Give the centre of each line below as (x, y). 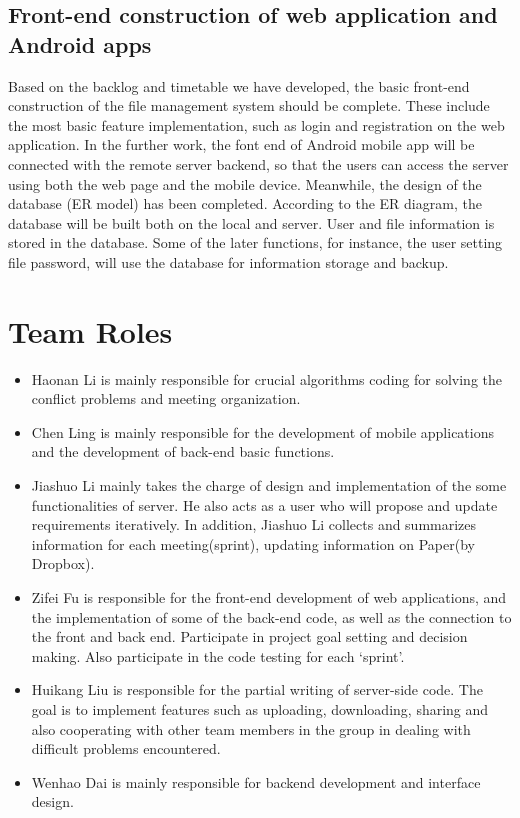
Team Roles (90, 330)
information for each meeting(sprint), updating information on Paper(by (253, 543)
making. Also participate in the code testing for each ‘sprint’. (218, 655)
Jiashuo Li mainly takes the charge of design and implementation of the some (269, 485)
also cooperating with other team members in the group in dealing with (251, 728)
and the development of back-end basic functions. (183, 451)
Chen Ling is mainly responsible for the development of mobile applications (263, 431)
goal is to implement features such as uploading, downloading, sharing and (260, 708)
